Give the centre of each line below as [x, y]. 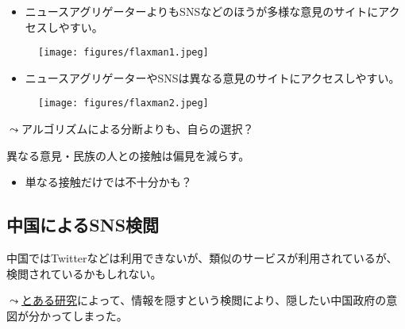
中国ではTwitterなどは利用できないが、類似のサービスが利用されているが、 [202, 258]
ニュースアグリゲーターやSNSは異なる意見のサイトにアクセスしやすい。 [212, 77]
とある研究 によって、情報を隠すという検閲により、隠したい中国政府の [204, 300]
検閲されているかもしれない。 [84, 273]
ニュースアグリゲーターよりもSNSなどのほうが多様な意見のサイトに [202, 11]
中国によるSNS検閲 [83, 225]
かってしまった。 [83, 315]
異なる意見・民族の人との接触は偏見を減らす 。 [128, 155]
